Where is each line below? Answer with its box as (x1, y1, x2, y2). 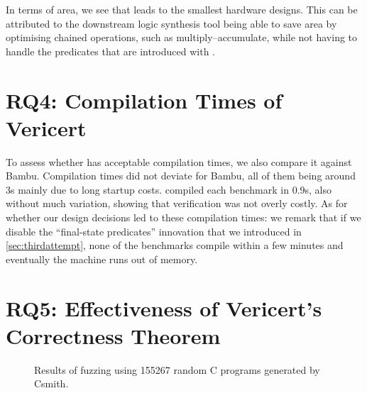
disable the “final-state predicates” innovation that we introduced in (6, 223, 302, 238)
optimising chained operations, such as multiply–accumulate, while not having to (6, 30, 358, 45)
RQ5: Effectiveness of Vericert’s (6, 293, 322, 322)
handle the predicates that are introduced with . (6, 43, 215, 58)
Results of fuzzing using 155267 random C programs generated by (34, 362, 320, 377)
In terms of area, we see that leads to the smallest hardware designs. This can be (6, 2, 358, 16)
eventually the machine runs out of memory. (6, 251, 198, 266)
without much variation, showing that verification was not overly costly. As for (6, 196, 348, 211)
